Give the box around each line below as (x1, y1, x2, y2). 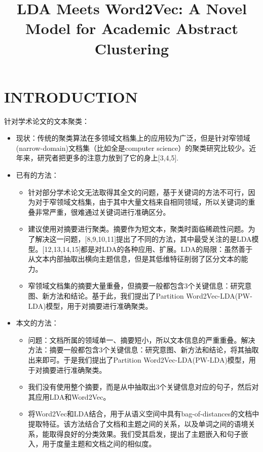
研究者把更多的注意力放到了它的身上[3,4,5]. (37, 152, 179, 163)
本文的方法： (16, 317, 59, 328)
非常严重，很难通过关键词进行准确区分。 (35, 206, 170, 217)
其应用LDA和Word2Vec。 (28, 391, 110, 402)
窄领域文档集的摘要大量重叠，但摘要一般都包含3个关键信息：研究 (28, 280, 245, 291)
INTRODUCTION (4, 86, 138, 107)
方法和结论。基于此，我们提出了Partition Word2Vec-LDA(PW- (49, 290, 252, 301)
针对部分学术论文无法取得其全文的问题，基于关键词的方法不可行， (28, 186, 248, 197)
